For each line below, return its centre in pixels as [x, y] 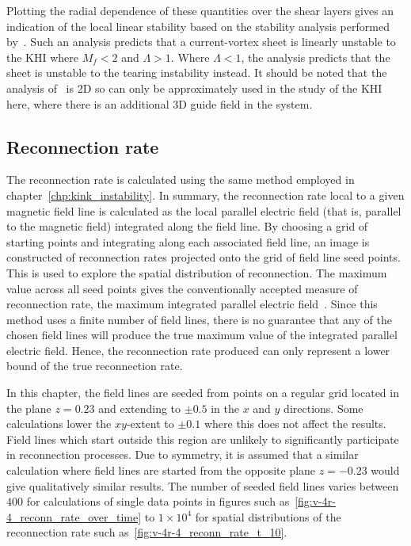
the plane [29, 408]
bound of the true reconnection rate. [95, 366]
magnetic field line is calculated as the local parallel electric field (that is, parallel [204, 210]
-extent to [150, 424]
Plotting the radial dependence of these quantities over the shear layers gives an [200, 10]
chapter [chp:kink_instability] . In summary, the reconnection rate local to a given [205, 195]
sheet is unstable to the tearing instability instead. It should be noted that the [197, 73]
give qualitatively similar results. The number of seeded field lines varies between [203, 485]
